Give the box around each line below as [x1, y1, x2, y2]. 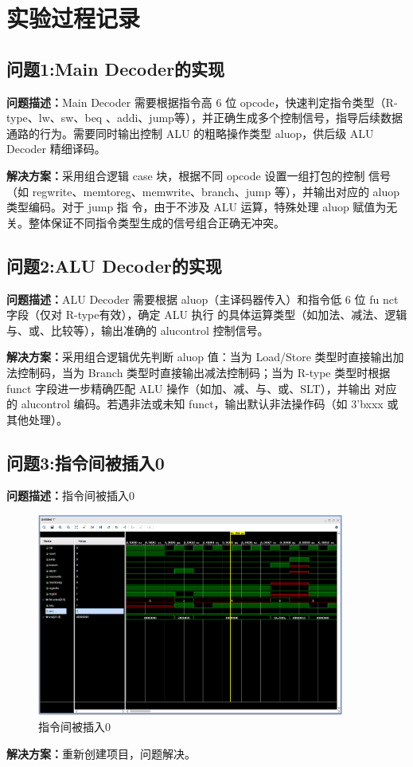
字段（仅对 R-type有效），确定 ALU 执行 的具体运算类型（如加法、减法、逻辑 [6, 306, 407, 323]
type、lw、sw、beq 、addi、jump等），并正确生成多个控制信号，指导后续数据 [6, 109, 403, 126]
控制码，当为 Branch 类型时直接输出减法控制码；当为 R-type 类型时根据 [17, 364, 391, 380]
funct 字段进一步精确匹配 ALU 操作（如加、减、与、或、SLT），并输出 [6, 380, 371, 396]
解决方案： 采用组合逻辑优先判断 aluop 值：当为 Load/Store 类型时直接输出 [6, 348, 393, 365]
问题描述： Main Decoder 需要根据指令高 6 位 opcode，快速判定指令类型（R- [6, 93, 398, 110]
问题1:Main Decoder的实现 [6, 56, 225, 81]
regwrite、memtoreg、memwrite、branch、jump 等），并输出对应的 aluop [32, 183, 400, 199]
